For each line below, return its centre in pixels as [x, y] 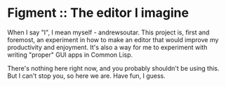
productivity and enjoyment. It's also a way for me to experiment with [107, 47]
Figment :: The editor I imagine [98, 13]
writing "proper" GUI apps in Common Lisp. [70, 55]
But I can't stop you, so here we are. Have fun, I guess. [87, 76]
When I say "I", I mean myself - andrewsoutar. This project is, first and [108, 32]
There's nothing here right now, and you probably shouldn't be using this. [113, 68]
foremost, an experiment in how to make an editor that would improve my [113, 39]
